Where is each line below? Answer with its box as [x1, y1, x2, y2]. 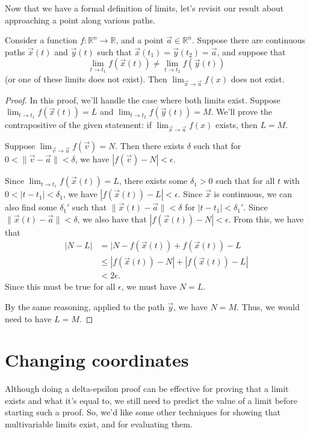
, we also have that [77, 212, 147, 225]
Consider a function [5, 34, 78, 46]
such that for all [215, 174, 275, 187]
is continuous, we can [214, 188, 293, 200]
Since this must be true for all [5, 280, 116, 293]
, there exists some [119, 174, 188, 187]
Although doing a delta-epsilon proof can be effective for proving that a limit [5, 382, 289, 395]
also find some [5, 201, 57, 213]
